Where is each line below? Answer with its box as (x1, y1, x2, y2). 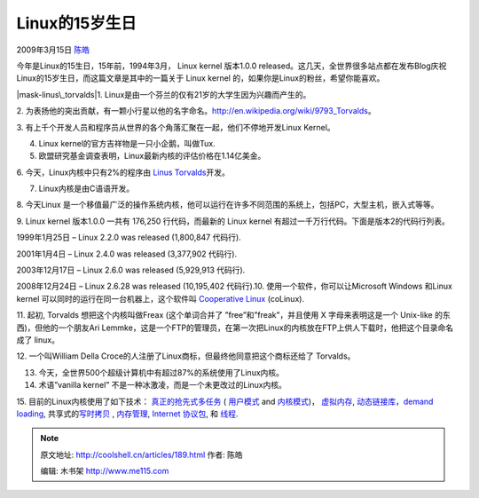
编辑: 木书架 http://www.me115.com (40, 466, 169, 477)
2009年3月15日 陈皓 (16, 44, 90, 55)
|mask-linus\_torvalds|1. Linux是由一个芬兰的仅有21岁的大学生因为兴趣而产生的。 (16, 89, 311, 99)
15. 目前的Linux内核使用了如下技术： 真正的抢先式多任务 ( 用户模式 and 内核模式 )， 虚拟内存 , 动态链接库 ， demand (16, 396, 434, 407)
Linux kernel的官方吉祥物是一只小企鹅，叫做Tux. (38, 138, 216, 148)
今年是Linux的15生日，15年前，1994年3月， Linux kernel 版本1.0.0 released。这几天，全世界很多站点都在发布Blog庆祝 (16, 60, 447, 71)
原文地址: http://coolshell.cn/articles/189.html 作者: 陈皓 (40, 449, 243, 460)
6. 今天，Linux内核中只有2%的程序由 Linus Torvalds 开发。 (16, 167, 230, 178)
